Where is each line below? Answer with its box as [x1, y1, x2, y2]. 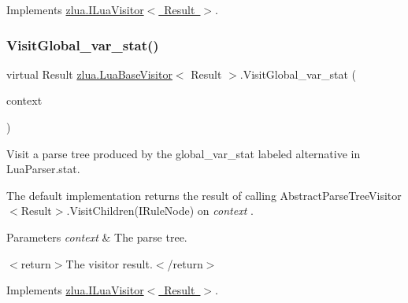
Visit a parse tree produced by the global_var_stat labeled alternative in [6, 145, 361, 161]
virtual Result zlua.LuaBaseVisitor [6, 65, 172, 82]
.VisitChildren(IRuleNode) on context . [66, 202, 254, 219]
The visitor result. [65, 255, 153, 272]
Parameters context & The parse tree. [6, 228, 187, 245]
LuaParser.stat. [6, 161, 80, 177]
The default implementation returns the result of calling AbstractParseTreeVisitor [6, 187, 402, 203]
